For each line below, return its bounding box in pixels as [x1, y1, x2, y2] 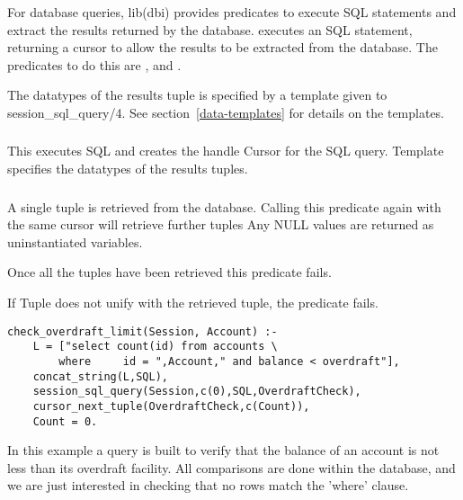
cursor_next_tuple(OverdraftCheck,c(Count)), [32, 399, 310, 413]
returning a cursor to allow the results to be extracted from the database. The [7, 38, 438, 57]
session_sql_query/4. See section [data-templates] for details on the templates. [7, 103, 445, 121]
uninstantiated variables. [7, 232, 143, 251]
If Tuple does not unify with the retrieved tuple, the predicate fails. [7, 292, 378, 311]
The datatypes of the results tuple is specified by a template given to [7, 85, 387, 104]
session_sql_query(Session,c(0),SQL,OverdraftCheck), [32, 385, 361, 398]
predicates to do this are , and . [7, 55, 182, 74]
